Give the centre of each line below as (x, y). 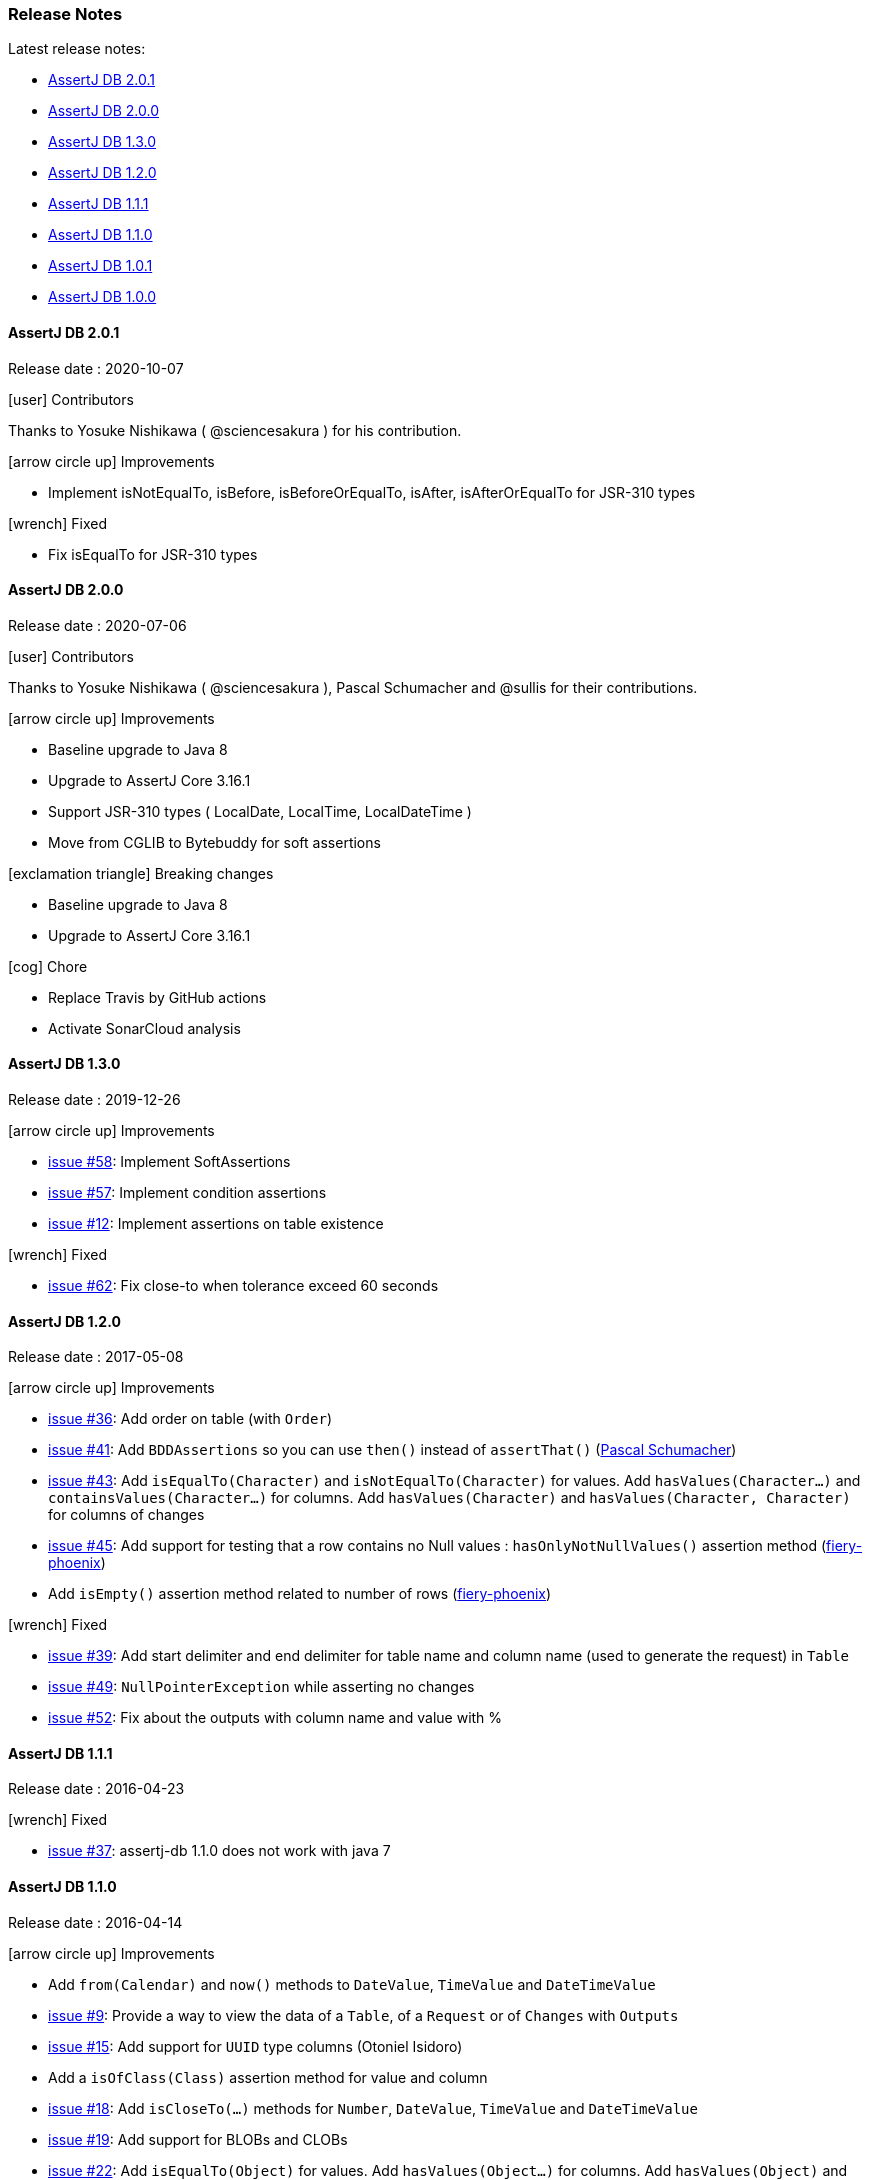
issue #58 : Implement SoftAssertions (169, 1162)
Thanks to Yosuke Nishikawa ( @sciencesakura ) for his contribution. (235, 430)
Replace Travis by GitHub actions (157, 997)
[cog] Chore (48, 966)
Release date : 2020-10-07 (96, 368)
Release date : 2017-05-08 (96, 1357)
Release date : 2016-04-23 (96, 1789)
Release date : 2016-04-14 (95, 1922)
